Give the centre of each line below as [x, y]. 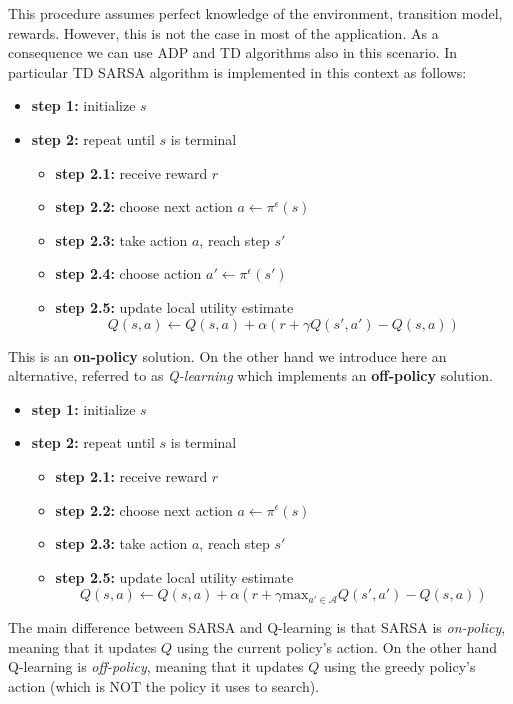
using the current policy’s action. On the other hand [337, 646]
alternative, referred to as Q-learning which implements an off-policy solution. [250, 375]
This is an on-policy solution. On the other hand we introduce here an [227, 355]
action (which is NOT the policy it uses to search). [164, 686]
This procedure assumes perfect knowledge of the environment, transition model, [255, 13]
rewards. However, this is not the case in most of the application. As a [223, 32]
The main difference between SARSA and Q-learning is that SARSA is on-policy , [257, 627]
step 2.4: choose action [128, 273]
